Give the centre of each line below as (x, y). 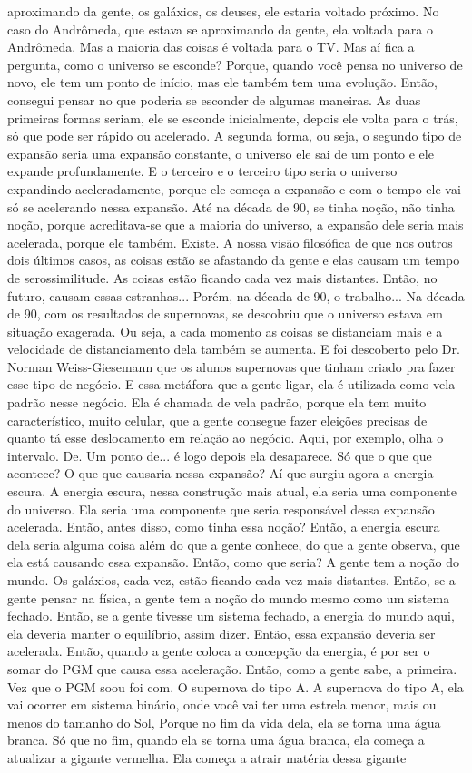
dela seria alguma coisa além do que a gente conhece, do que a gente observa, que (234, 544)
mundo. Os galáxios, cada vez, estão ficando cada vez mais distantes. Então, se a (231, 580)
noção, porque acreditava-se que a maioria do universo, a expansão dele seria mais (236, 225)
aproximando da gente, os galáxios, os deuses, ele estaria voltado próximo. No (223, 11)
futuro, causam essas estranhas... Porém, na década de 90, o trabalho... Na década (236, 295)
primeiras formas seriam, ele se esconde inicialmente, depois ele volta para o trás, (233, 117)
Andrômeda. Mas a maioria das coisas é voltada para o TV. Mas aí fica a (211, 47)
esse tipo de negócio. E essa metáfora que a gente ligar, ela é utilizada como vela (231, 384)
